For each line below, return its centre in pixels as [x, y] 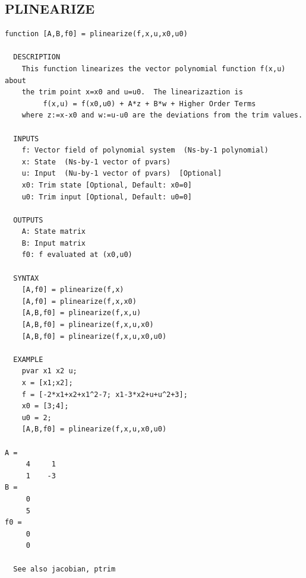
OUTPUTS [28, 220]
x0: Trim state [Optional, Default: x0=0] [107, 185]
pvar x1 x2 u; [49, 371]
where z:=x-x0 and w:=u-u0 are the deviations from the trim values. [162, 115]
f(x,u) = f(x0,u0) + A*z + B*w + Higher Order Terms [149, 104]
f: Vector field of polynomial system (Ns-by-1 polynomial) [145, 150]
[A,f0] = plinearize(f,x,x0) [79, 301]
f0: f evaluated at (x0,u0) [77, 255]
